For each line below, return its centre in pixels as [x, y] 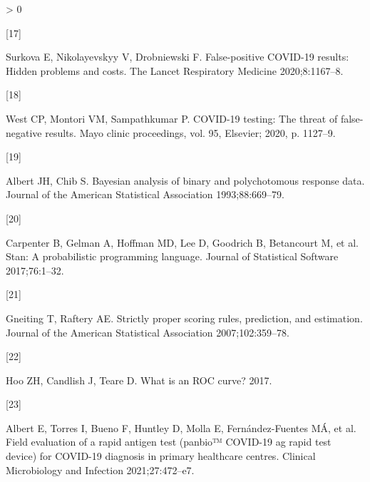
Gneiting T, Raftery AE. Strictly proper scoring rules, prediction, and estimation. [184, 318]
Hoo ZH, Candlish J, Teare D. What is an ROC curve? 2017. [139, 380]
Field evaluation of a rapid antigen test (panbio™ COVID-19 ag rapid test [169, 442]
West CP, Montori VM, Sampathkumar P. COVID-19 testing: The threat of [172, 118]
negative [24, 132]
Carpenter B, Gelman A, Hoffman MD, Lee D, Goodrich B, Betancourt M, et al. [182, 242]
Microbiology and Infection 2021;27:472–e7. [100, 470]
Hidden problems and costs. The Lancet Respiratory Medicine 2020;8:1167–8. [175, 70]
